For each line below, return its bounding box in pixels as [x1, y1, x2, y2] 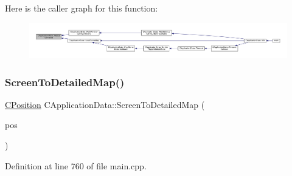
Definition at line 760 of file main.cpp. [5, 159, 147, 172]
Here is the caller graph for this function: [5, 2, 158, 14]
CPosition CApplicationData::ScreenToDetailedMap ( [5, 98, 205, 110]
